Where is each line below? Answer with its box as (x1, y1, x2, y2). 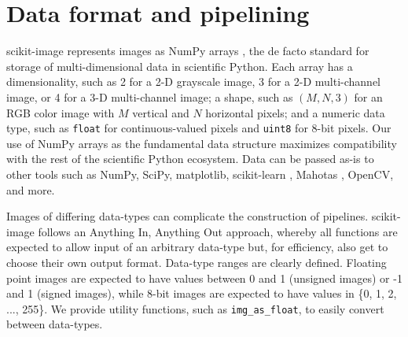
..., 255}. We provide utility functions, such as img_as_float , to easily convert (6, 300, 384, 317)
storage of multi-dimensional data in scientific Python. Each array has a (6, 57, 353, 74)
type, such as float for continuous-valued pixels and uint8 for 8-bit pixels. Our (6, 120, 391, 136)
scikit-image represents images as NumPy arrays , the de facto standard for (6, 43, 369, 59)
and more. (6, 181, 55, 198)
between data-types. (6, 316, 103, 332)
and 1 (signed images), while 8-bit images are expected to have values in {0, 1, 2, (6, 285, 397, 302)
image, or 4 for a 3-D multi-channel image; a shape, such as (6, 88, 293, 105)
